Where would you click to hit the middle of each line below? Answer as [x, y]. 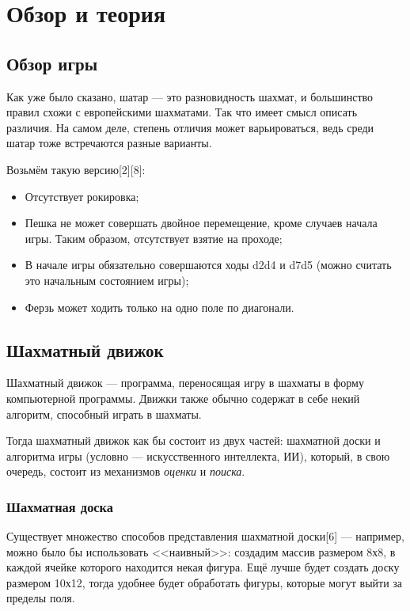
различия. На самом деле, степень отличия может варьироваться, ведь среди [190, 127]
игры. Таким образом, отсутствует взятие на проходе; [154, 238]
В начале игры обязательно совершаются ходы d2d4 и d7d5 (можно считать [208, 265]
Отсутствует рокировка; [82, 196]
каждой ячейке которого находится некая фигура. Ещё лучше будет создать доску [203, 567]
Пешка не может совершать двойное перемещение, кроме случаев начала [201, 223]
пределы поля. [41, 598]
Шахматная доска [60, 506]
